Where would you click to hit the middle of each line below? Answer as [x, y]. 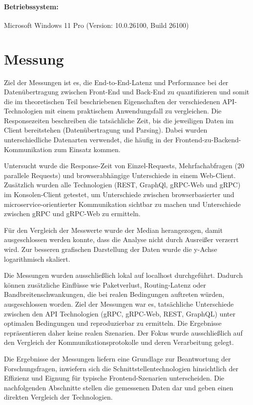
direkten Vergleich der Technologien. [58, 397]
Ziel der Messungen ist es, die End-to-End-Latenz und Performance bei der [116, 82]
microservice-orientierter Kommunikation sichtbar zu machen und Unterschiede [122, 204]
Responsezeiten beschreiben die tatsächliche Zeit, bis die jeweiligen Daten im [119, 120]
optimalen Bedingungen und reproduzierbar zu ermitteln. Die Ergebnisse [113, 323]
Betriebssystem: [31, 6]
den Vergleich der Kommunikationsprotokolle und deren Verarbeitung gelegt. [119, 342]
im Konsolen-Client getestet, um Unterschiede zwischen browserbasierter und [119, 194]
